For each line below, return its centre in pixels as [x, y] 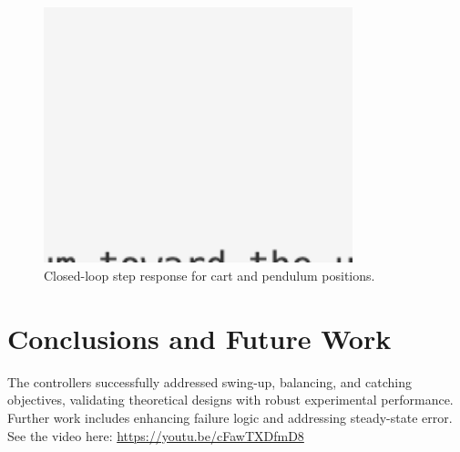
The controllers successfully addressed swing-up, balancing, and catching [210, 381]
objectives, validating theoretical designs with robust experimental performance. [230, 400]
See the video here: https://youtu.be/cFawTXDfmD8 [156, 435]
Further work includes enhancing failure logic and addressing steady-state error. [230, 417]
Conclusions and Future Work [199, 338]
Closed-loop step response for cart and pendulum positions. [210, 276]
